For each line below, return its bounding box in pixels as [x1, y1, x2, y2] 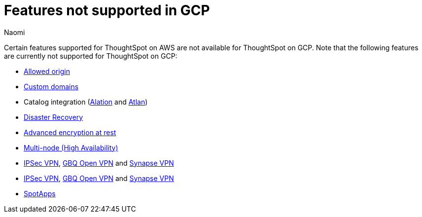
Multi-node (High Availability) [24, 143, 118, 152]
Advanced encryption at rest [24, 128, 116, 137]
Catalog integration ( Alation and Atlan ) [24, 97, 148, 106]
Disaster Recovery [24, 112, 83, 121]
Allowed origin [24, 67, 70, 75]
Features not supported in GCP [4, 2, 210, 19]
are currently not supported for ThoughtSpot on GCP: [4, 51, 177, 60]
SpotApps [24, 189, 56, 198]
